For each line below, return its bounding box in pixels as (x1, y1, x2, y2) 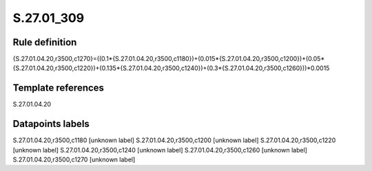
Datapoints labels (12, 118, 90, 130)
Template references (12, 82, 105, 94)
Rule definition (12, 36, 77, 48)
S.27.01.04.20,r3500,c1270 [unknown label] (12, 155, 136, 164)
